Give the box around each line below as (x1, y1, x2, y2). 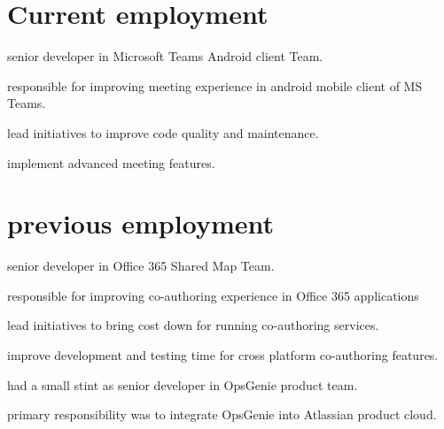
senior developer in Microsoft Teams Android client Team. (7, 47, 323, 65)
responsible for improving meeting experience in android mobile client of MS (7, 76, 423, 95)
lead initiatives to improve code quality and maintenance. (7, 123, 319, 142)
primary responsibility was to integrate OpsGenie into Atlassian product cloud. (7, 405, 437, 424)
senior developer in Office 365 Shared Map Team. (7, 257, 275, 275)
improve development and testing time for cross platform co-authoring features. (7, 346, 439, 364)
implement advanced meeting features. (7, 153, 215, 172)
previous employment (7, 205, 274, 241)
